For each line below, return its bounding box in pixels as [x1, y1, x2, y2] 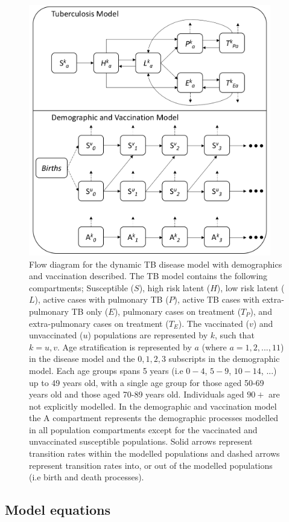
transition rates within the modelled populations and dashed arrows [29, 447, 280, 460]
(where [202, 340, 227, 353]
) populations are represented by [87, 329, 208, 341]
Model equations [5, 500, 110, 519]
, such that [215, 329, 255, 341]
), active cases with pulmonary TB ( [34, 293, 169, 306]
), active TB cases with [174, 293, 260, 306]
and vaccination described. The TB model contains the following [29, 269, 268, 282]
